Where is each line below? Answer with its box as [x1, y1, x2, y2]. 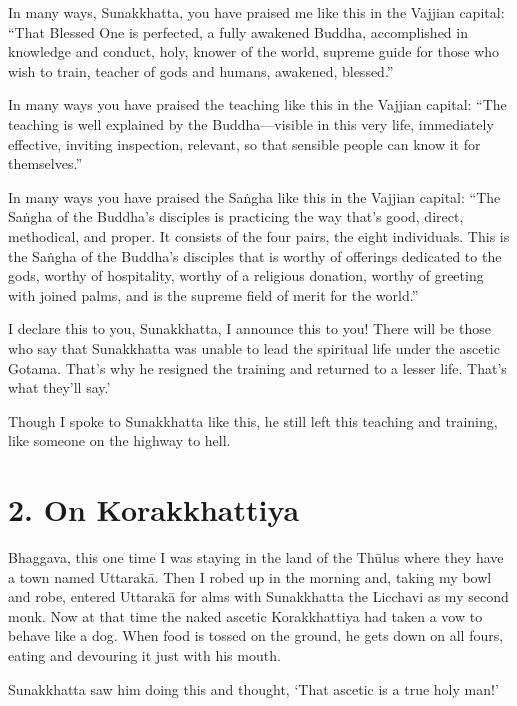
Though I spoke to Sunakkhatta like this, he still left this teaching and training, [8, 410, 498, 431]
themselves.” [8, 153, 83, 174]
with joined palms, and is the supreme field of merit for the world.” [8, 284, 419, 305]
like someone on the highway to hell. [8, 430, 231, 451]
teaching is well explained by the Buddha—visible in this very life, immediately [8, 113, 494, 134]
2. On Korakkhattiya [8, 489, 300, 530]
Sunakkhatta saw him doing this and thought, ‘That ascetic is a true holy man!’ [8, 678, 499, 699]
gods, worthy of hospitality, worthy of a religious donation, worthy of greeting [8, 265, 484, 286]
